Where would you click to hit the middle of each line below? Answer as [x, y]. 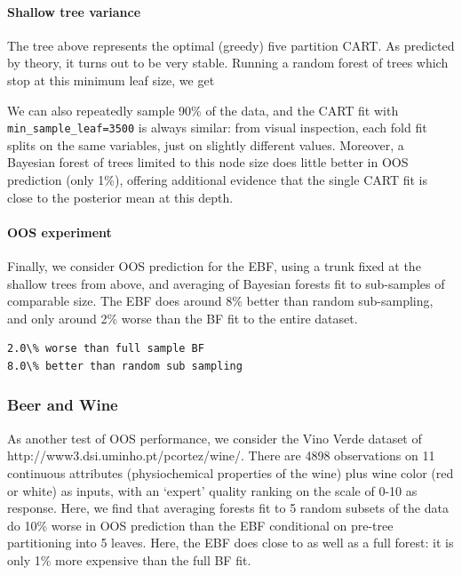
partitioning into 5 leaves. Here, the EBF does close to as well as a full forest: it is [231, 543]
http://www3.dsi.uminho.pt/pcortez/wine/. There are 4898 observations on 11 [221, 455]
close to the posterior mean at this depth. [120, 197]
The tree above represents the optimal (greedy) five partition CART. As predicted [231, 45]
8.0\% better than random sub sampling [125, 366]
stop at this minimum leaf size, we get [111, 80]
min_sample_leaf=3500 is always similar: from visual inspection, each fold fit [217, 128]
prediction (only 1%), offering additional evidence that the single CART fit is [217, 180]
